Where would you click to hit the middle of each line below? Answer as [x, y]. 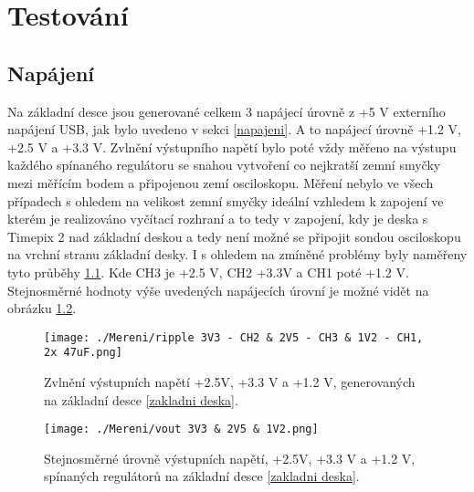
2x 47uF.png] [83, 353]
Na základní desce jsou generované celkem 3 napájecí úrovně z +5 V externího [226, 111]
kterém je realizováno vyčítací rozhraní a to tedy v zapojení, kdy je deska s [218, 219]
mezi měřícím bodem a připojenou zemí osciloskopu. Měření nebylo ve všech [221, 182]
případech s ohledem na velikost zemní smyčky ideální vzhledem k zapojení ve [226, 200]
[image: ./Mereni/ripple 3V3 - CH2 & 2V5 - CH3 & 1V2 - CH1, [234, 337]
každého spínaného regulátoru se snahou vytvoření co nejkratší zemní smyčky [224, 165]
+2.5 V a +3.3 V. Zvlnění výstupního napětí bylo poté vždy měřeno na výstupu [232, 147]
